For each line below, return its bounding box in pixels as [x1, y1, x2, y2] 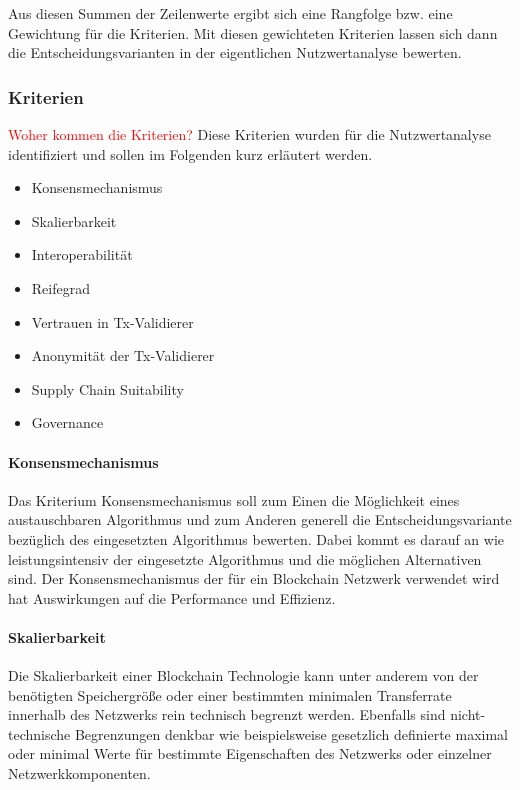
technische [8, 723, 71, 744]
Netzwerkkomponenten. [8, 763, 151, 784]
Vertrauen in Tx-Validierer [31, 311, 194, 332]
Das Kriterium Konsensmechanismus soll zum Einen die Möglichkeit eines [8, 489, 460, 510]
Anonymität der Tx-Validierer [31, 345, 215, 366]
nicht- [450, 704, 486, 725]
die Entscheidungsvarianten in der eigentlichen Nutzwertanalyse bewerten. [8, 42, 462, 63]
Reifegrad [31, 277, 90, 298]
